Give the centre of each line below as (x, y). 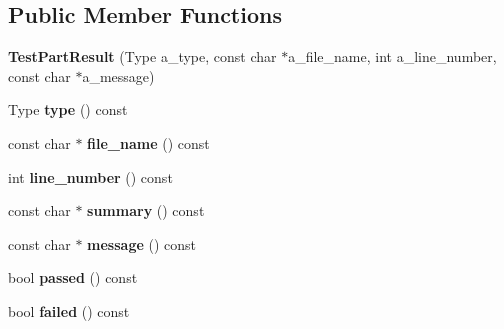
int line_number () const (90, 176)
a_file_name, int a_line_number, (392, 56)
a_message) (118, 75)
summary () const (146, 210)
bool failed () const (69, 310)
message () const (142, 243)
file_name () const (148, 142)
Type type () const (68, 109)
